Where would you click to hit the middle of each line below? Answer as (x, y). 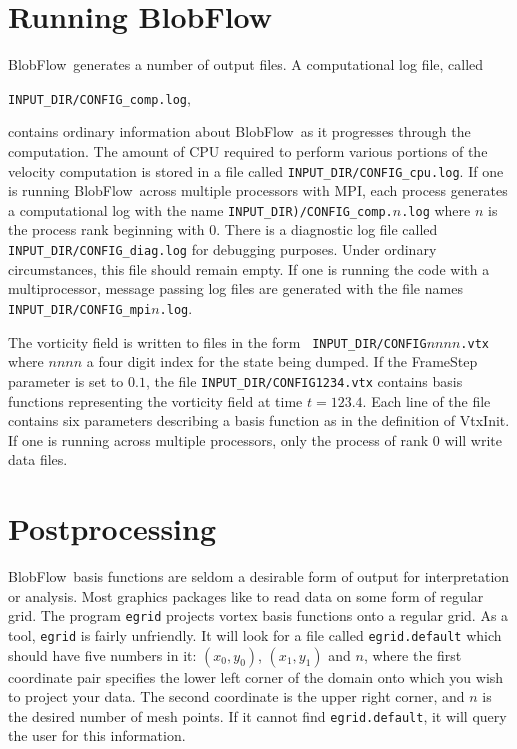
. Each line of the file (426, 400)
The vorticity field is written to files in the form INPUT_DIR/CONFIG (217, 341)
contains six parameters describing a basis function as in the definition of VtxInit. (259, 420)
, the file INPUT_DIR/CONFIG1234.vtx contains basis (304, 380)
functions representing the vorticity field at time (155, 400)
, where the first (412, 654)
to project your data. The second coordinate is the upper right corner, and (236, 696)
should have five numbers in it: (102, 654)
